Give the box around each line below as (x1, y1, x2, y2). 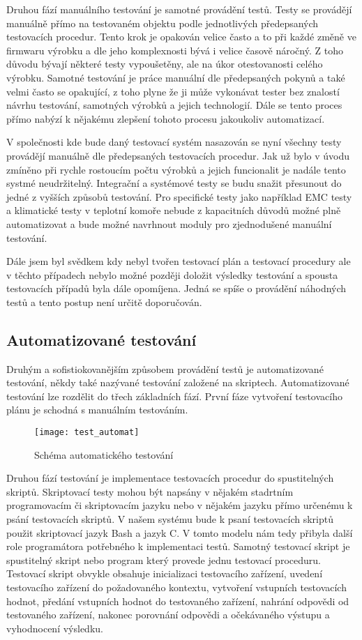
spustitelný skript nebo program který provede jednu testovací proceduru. (6, 552, 321, 567)
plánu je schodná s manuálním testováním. (6, 402, 188, 417)
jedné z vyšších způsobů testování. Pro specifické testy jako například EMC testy (6, 189, 352, 204)
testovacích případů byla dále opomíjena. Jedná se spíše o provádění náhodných (6, 281, 347, 296)
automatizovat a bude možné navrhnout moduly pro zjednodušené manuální (6, 216, 332, 231)
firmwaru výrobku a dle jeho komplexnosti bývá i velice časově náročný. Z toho (6, 43, 343, 57)
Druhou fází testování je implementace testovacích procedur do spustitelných (6, 471, 334, 485)
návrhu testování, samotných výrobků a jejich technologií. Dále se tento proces (6, 98, 342, 112)
